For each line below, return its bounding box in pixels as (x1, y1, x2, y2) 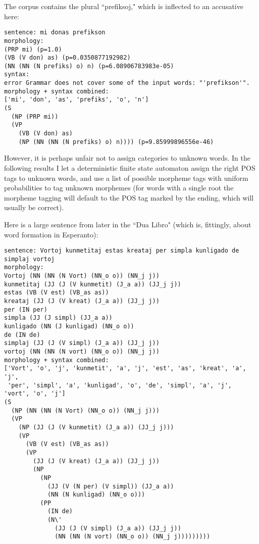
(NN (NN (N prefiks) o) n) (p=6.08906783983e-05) (4, 62, 174, 70)
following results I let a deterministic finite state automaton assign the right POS (4, 162, 255, 173)
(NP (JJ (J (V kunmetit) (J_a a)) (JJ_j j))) (18, 423, 174, 431)
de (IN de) (4, 331, 40, 338)
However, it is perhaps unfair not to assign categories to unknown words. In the (4, 153, 250, 163)
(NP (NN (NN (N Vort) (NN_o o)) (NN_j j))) (11, 407, 160, 414)
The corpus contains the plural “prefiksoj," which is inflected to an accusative (4, 1, 243, 11)
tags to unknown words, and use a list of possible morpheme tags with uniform (4, 172, 248, 183)
